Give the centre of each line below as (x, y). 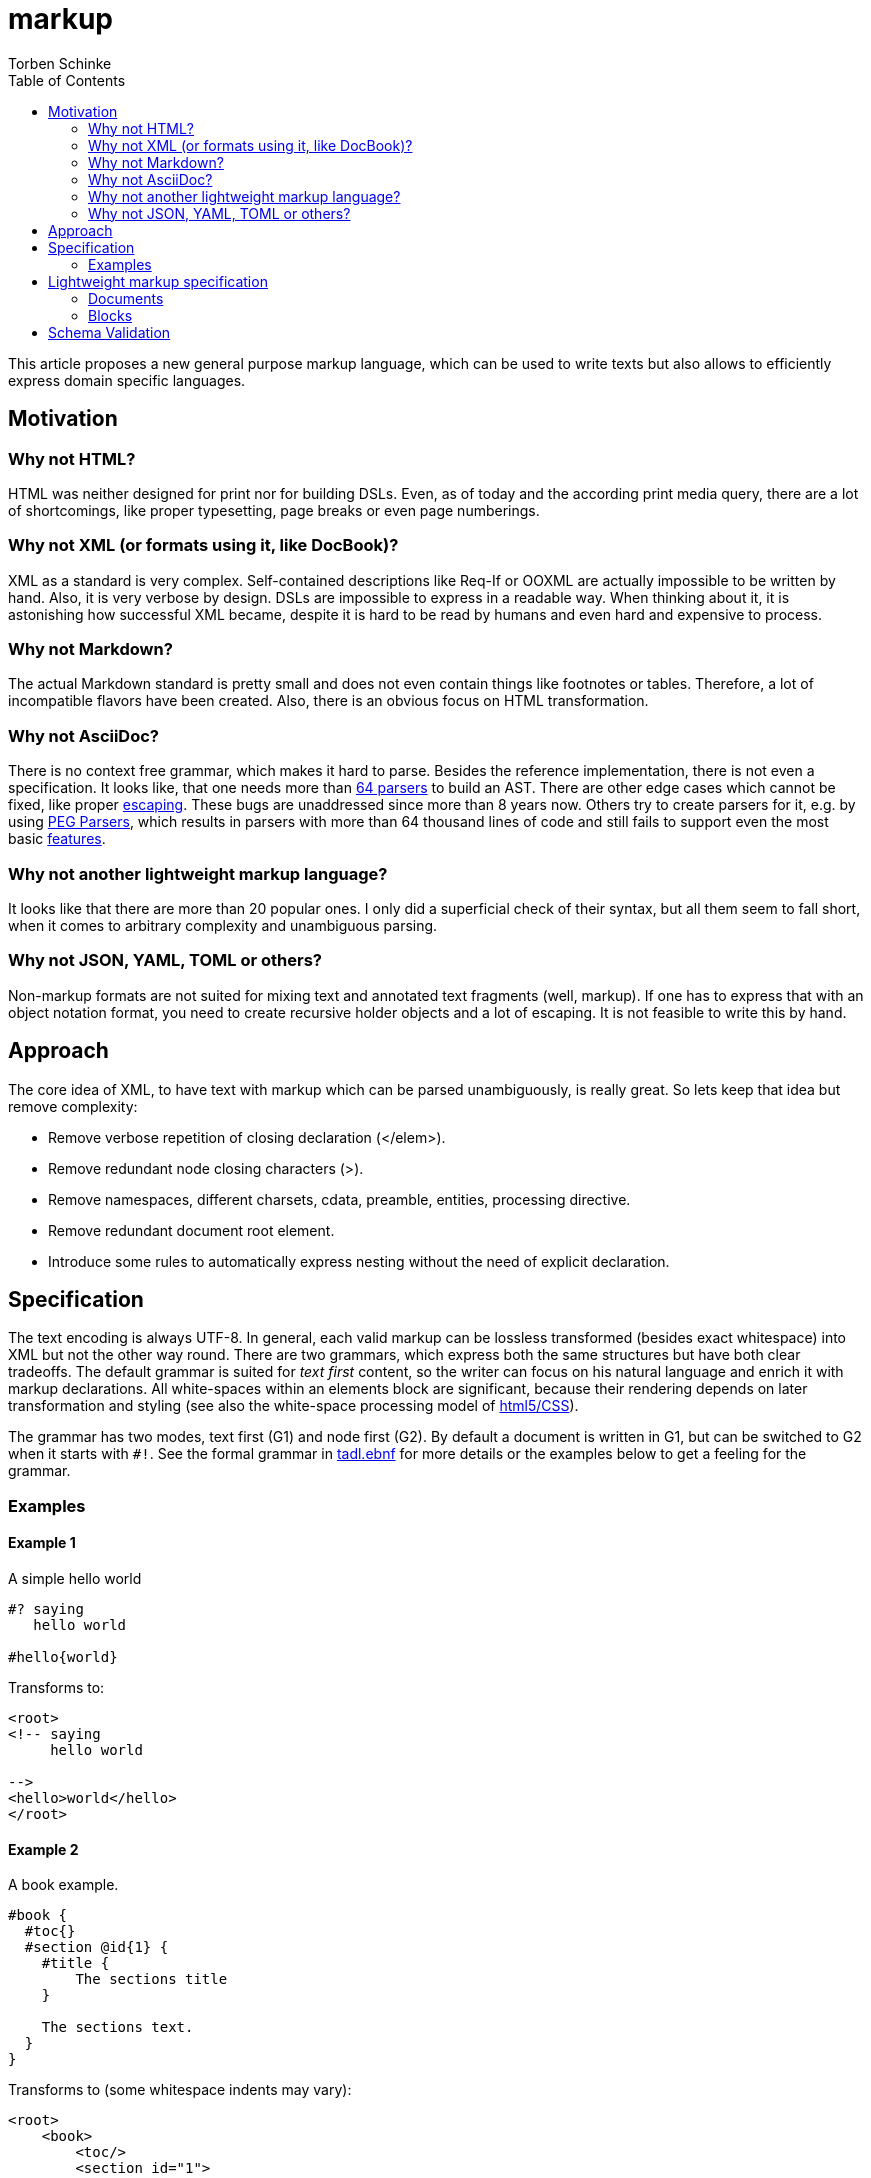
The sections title (151, 1979)
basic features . (57, 839)
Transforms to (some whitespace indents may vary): (180, 2090)
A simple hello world (75, 1578)
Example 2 (43, 1849)
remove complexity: (73, 1106)
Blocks (110, 315)
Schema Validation (109, 332)
